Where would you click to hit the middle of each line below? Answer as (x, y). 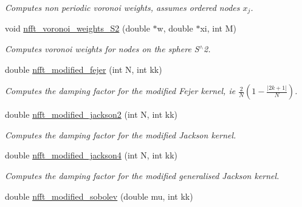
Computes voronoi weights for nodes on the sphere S (102, 49)
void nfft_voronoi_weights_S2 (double (77, 28)
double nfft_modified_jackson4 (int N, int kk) (91, 155)
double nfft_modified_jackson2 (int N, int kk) (91, 114)
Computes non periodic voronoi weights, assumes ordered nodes (122, 7)
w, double (175, 28)
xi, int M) (218, 28)
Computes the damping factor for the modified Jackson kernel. (121, 134)
